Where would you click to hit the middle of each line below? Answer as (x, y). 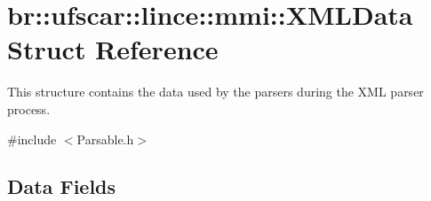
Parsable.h (105, 139)
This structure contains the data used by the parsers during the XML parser (215, 92)
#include (32, 139)
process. (29, 108)
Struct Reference (113, 49)
